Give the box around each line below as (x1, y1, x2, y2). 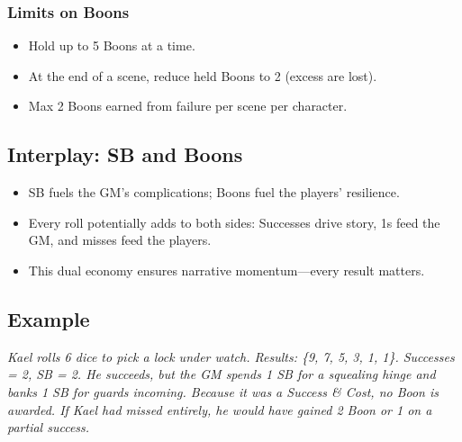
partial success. (7, 418, 90, 437)
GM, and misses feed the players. (28, 230, 212, 249)
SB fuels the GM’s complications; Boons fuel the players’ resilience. (28, 183, 400, 202)
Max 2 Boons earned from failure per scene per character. (28, 96, 348, 115)
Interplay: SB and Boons (7, 140, 243, 168)
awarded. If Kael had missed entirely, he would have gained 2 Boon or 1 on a (7, 400, 432, 419)
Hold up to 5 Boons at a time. (28, 36, 195, 55)
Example (7, 304, 90, 332)
